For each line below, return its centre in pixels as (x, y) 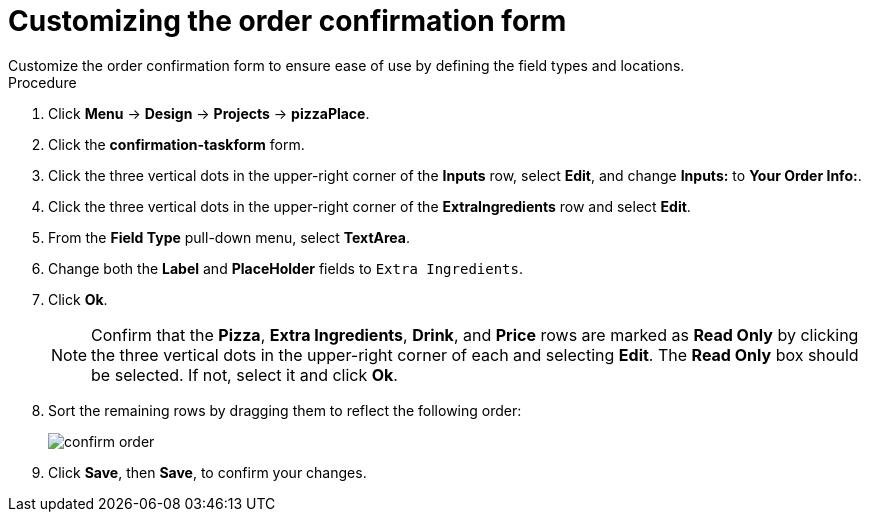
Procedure (42, 82)
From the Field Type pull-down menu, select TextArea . (229, 237)
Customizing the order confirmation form (287, 21)
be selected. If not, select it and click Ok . (244, 374)
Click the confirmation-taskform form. (176, 144)
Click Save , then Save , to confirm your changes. (207, 472)
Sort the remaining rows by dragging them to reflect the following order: (285, 410)
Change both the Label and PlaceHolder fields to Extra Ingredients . (286, 268)
